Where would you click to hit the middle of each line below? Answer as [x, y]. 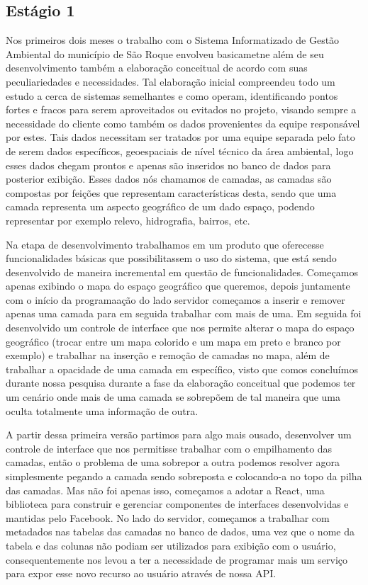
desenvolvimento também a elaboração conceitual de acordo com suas [157, 68]
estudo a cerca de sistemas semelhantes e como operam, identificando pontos [172, 95]
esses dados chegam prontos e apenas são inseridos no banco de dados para [168, 165]
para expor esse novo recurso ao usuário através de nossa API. [141, 573]
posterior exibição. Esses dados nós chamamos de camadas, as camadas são [169, 179]
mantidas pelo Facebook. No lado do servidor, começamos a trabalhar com [168, 517]
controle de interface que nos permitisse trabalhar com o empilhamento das [169, 448]
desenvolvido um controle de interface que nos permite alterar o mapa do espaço [180, 328]
